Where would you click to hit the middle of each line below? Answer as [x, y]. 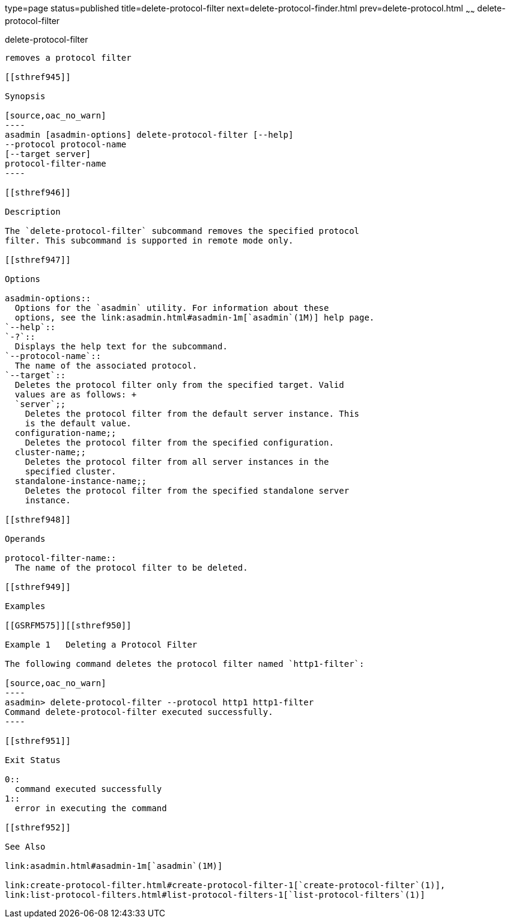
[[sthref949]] [38, 587]
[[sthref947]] [38, 259]
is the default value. [78, 423]
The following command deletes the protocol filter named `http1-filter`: [185, 664]
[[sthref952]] [38, 827]
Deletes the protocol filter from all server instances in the [177, 461]
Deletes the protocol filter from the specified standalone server [187, 490]
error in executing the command [91, 808]
